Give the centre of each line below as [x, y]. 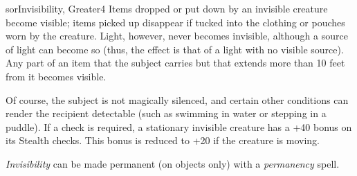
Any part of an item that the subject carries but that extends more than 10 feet [175, 63]
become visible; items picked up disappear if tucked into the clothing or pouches [175, 22]
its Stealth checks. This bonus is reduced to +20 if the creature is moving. [163, 140]
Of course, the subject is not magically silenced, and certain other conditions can [177, 99]
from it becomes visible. [56, 76]
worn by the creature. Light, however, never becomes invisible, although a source [177, 36]
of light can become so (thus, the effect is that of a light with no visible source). [175, 49]
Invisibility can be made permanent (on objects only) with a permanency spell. [173, 163]
